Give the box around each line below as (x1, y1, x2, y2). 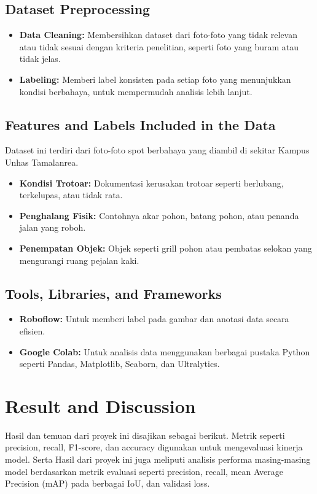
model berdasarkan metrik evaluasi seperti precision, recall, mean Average (5, 465, 283, 477)
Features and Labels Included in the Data (5, 115, 276, 134)
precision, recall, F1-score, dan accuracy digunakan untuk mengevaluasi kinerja (5, 441, 303, 453)
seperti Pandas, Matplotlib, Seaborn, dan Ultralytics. (19, 357, 220, 370)
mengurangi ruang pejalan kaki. (19, 253, 139, 266)
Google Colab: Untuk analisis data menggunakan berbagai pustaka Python (19, 345, 310, 358)
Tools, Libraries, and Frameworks (5, 284, 222, 303)
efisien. (19, 324, 45, 337)
